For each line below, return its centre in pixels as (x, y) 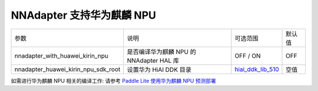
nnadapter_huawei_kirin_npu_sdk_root (67, 69)
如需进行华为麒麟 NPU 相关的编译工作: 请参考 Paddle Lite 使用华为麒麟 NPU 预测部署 (113, 80)
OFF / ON (248, 55)
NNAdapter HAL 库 (153, 60)
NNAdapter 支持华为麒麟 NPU (83, 15)
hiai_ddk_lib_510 (257, 69)
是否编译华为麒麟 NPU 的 (162, 51)
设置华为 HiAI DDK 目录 (159, 69)
